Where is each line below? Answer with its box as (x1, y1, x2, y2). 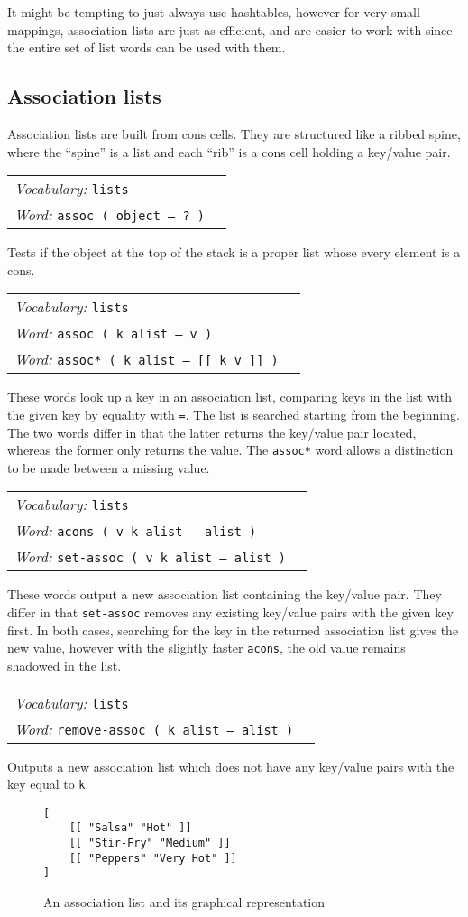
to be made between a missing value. (7, 458, 210, 477)
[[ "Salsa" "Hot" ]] (69, 821, 192, 835)
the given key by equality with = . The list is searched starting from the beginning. (7, 404, 460, 423)
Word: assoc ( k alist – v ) (14, 322, 213, 344)
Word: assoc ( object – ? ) (14, 204, 205, 226)
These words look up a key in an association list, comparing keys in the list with (7, 387, 452, 406)
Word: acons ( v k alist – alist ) (14, 520, 257, 542)
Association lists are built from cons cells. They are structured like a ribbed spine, (7, 124, 461, 143)
